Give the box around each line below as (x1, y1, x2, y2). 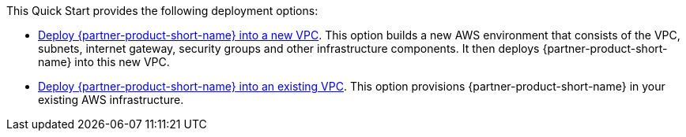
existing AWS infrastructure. (38, 93, 184, 106)
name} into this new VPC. (38, 55, 170, 68)
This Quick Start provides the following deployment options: (6, 4, 318, 17)
